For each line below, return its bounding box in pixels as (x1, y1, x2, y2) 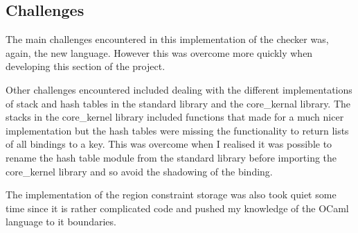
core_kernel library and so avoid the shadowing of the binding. (6, 164, 273, 178)
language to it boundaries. (6, 214, 116, 229)
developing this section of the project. (6, 59, 165, 74)
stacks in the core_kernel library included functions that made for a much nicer (6, 110, 344, 124)
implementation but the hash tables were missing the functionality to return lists (6, 123, 349, 137)
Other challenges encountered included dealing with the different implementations (6, 82, 352, 96)
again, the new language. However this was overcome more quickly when (6, 45, 313, 60)
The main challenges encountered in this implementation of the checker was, (6, 32, 329, 46)
